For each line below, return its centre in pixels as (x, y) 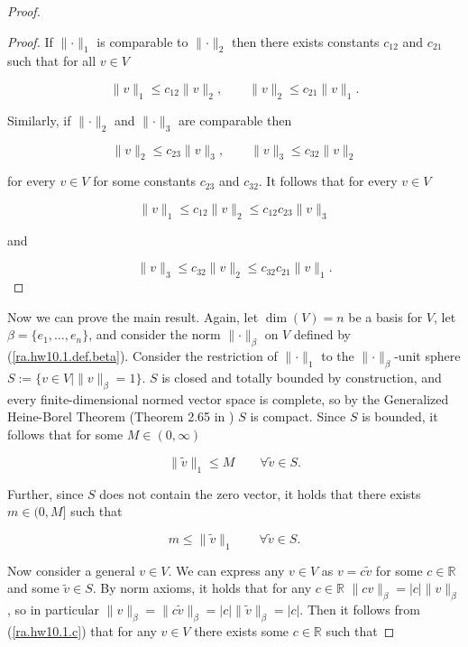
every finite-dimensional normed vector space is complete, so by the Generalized (228, 398)
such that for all (52, 61)
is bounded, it (400, 416)
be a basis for (385, 316)
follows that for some (65, 434)
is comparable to (142, 41)
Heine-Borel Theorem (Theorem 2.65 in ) (121, 416)
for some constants (144, 181)
